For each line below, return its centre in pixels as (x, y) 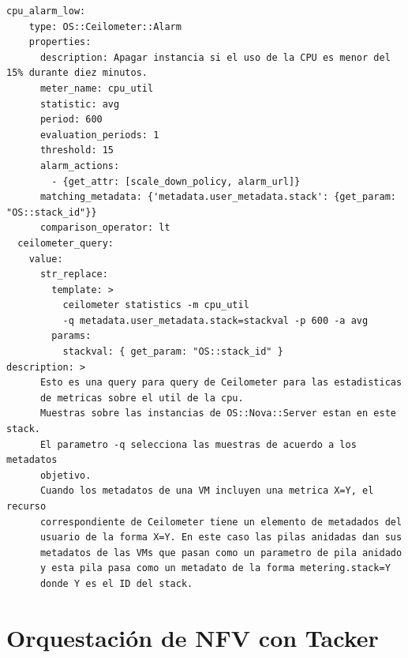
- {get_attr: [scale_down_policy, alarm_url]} (176, 181)
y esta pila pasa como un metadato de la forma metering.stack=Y (215, 568)
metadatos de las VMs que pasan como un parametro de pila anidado (221, 553)
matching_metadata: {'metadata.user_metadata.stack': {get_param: (218, 197)
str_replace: (74, 274)
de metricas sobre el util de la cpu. (142, 398)
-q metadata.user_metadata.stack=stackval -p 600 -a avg (215, 320)
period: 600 (71, 120)
